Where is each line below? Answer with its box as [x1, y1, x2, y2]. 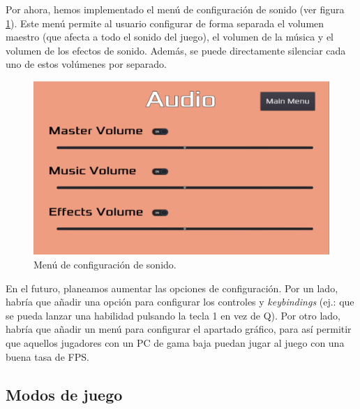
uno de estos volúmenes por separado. [6, 57, 167, 71]
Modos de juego [6, 383, 123, 405]
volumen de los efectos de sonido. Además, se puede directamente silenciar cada [6, 43, 346, 57]
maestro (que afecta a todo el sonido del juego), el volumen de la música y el [6, 29, 333, 44]
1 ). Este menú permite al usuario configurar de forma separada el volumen [6, 15, 324, 30]
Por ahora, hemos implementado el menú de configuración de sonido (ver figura [6, 2, 345, 16]
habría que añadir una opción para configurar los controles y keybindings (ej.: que [6, 294, 354, 309]
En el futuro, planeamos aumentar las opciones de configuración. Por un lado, [6, 280, 338, 295]
